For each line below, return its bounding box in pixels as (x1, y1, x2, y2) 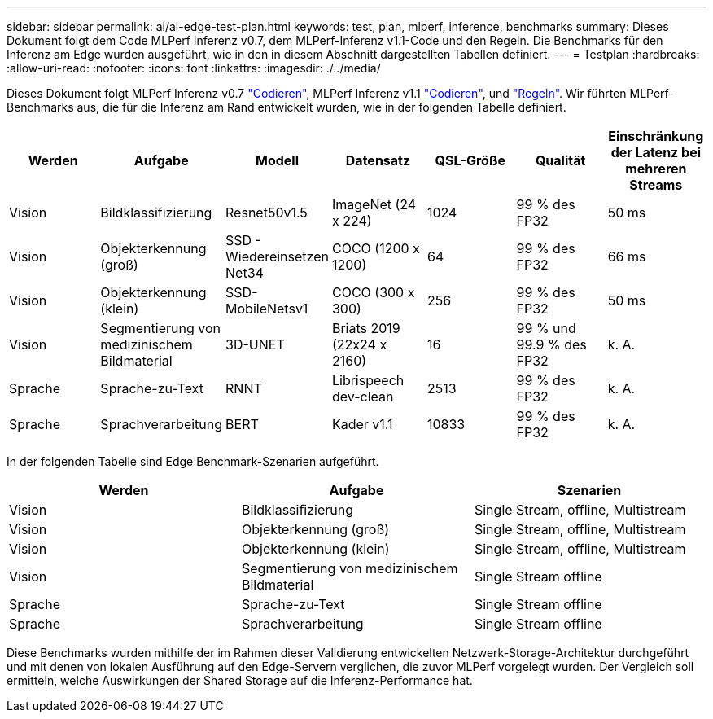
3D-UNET (225, 336, 285, 353)
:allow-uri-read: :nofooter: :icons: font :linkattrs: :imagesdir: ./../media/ (7, 61, 381, 75)
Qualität (535, 152, 586, 169)
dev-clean (331, 388, 394, 405)
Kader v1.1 (331, 416, 393, 432)
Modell (255, 152, 299, 169)
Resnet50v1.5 (225, 204, 308, 221)
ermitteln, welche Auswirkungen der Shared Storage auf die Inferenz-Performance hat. (7, 673, 473, 687)
